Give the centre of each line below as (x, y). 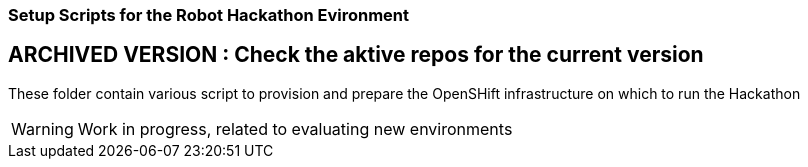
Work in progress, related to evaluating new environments (295, 128)
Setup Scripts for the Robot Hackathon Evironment (209, 15)
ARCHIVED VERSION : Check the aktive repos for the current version (356, 55)
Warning (42, 128)
